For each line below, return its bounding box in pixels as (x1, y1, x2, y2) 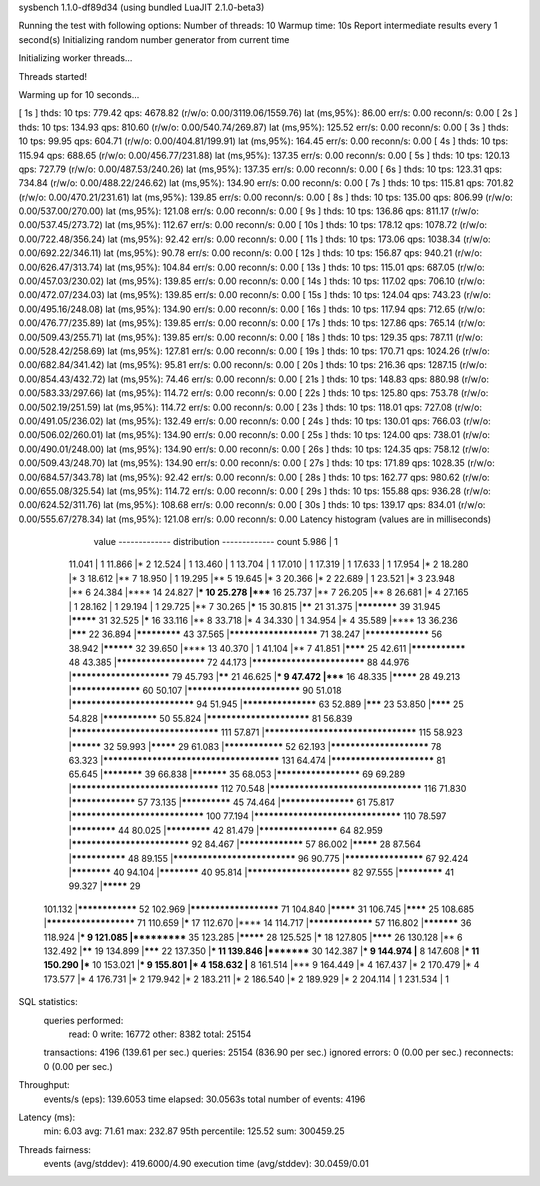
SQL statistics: (18, 996, 79, 1008)
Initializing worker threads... (18, 52, 133, 64)
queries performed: (43, 1014, 124, 1026)
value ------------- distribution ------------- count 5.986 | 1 (93, 536, 339, 548)
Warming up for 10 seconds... (18, 88, 140, 100)
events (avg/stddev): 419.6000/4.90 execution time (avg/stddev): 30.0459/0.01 (43, 1158, 369, 1170)
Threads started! (18, 70, 88, 82)
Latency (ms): (18, 1111, 76, 1123)
